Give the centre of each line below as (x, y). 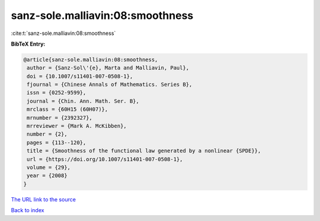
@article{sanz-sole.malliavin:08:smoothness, (91, 60)
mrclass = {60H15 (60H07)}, (68, 109)
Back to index (28, 210)
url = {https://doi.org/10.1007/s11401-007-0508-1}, (105, 159)
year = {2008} (47, 176)
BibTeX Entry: (28, 44)
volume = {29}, (49, 167)
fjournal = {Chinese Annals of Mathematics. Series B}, (110, 85)
